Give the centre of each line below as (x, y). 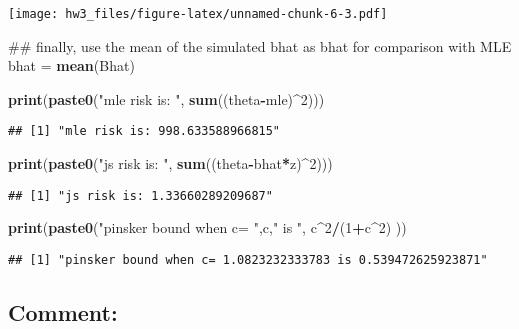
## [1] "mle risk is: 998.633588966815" (144, 131)
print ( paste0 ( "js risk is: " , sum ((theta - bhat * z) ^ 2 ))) (170, 163)
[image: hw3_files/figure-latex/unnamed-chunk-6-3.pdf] (198, 14)
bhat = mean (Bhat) (71, 65)
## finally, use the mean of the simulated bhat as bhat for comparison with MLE (260, 45)
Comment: (63, 311)
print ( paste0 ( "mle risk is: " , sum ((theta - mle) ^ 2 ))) (166, 98)
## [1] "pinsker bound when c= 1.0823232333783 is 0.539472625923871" (248, 259)
